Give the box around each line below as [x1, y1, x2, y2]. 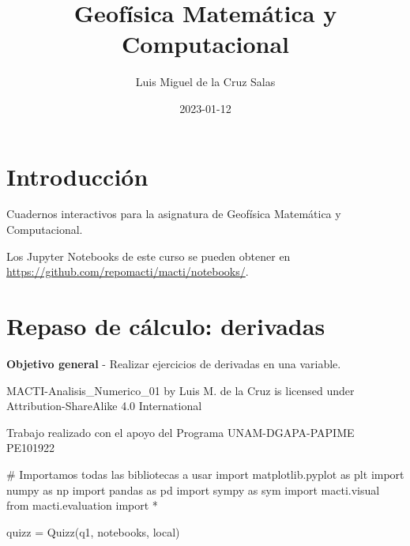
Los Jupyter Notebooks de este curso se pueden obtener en [6, 247, 291, 264]
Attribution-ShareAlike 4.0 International [6, 397, 202, 414]
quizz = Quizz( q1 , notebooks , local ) [6, 523, 180, 540]
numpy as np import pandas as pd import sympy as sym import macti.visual [6, 481, 380, 498]
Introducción [6, 160, 149, 192]
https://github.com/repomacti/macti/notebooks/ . [6, 263, 249, 280]
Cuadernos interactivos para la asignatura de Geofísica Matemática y [6, 205, 341, 222]
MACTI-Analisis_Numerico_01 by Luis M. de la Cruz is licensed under [6, 382, 355, 398]
